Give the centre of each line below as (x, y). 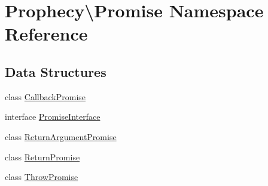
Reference (46, 34)
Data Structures (56, 71)
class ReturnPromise (42, 156)
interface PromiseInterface (53, 117)
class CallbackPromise (45, 96)
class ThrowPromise (42, 177)
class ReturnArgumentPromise (61, 136)
